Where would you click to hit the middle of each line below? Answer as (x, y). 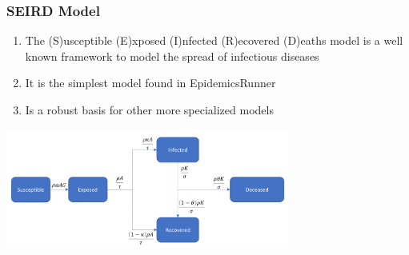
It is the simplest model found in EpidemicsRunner (150, 83)
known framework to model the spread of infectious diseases (172, 56)
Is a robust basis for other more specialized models (149, 110)
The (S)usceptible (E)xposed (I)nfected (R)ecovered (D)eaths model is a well (214, 40)
